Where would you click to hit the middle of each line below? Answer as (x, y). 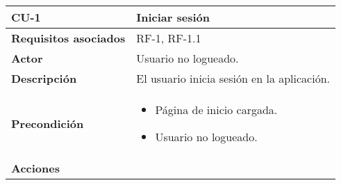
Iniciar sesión (173, 17)
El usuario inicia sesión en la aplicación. (233, 78)
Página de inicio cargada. (216, 110)
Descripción (44, 78)
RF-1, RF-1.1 (169, 38)
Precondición (48, 123)
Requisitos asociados (68, 38)
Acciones (35, 168)
